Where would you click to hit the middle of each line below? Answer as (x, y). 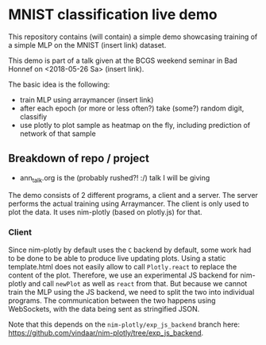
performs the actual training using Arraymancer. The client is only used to (129, 204)
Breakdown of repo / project (79, 159)
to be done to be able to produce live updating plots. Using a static (117, 258)
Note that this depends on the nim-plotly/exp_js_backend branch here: (124, 324)
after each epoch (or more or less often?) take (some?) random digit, (132, 108)
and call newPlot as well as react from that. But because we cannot (138, 283)
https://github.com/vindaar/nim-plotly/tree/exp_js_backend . (106, 332)
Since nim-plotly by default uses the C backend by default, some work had (130, 250)
